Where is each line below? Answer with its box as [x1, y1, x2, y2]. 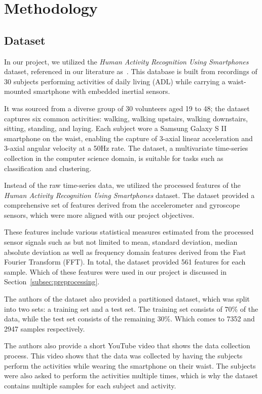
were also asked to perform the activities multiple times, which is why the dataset [4, 370, 258, 381]
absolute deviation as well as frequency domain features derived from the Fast [4, 246, 246, 257]
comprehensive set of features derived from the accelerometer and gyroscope [4, 200, 240, 210]
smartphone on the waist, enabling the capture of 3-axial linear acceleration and [4, 133, 253, 143]
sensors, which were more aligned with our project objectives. [4, 209, 195, 220]
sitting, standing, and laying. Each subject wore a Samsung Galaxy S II [4, 123, 227, 134]
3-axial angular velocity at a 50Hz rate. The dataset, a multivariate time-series [4, 143, 248, 153]
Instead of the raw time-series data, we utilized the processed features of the [4, 180, 241, 190]
